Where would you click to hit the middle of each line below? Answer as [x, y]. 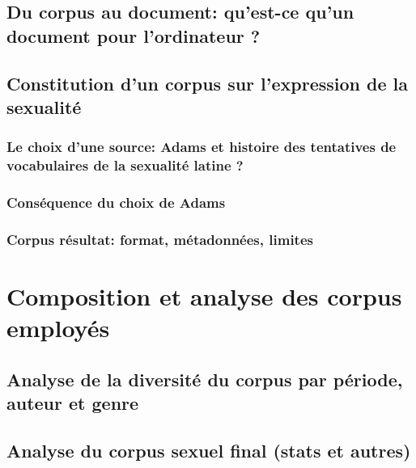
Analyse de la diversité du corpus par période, [205, 379]
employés [58, 328]
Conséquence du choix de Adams [116, 202]
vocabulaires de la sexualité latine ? [125, 165]
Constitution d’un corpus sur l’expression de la [208, 83]
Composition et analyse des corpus [204, 295]
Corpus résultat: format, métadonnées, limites [160, 239]
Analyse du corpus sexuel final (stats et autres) [209, 450]
